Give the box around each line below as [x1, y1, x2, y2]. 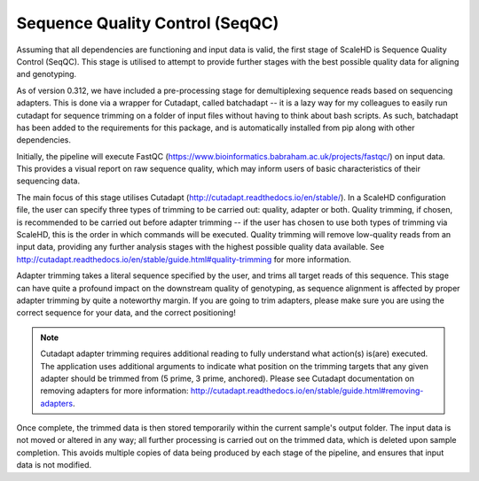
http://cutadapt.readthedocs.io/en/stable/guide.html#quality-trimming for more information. [16, 253, 352, 265]
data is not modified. [16, 460, 92, 470]
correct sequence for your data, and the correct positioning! [16, 307, 237, 318]
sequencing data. [16, 175, 80, 186]
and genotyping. [16, 69, 77, 80]
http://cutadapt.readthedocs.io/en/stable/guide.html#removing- [190, 385, 424, 396]
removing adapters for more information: [40, 385, 189, 396]
